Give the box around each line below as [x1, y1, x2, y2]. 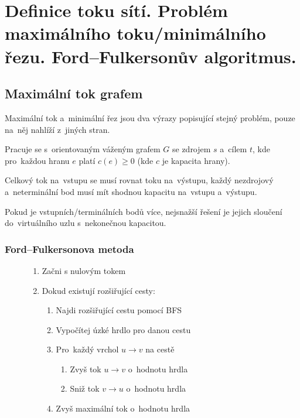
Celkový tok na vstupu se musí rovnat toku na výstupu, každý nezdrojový [5, 174, 274, 186]
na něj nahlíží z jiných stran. [5, 123, 110, 135]
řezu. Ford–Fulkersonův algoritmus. [5, 44, 296, 68]
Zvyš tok [70, 362, 101, 375]
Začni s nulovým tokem [42, 264, 126, 276]
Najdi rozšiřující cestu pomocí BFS [56, 304, 182, 316]
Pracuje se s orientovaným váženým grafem [5, 143, 161, 155]
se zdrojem [172, 143, 211, 155]
